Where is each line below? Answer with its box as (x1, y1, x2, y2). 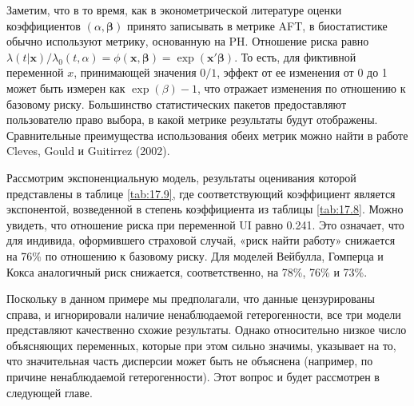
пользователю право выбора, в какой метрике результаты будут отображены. (6, 111, 378, 128)
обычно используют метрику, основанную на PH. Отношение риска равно (6, 33, 369, 50)
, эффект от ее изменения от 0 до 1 (217, 64, 388, 81)
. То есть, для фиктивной (234, 48, 356, 65)
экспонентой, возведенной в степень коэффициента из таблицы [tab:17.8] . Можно (6, 201, 404, 217)
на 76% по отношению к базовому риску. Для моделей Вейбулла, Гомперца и (6, 247, 384, 264)
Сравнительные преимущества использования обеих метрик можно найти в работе (6, 126, 408, 143)
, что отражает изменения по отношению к (197, 79, 406, 96)
